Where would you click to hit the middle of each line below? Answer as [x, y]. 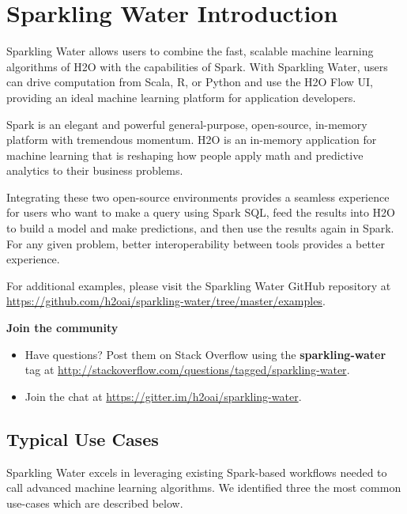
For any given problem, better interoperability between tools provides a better [196, 243]
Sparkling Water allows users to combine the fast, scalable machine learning [190, 51]
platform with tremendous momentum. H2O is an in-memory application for [192, 140]
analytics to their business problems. [95, 170]
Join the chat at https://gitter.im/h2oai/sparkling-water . [163, 396]
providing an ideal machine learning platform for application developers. [181, 97]
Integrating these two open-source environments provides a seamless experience [198, 197]
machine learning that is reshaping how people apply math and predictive [185, 155]
